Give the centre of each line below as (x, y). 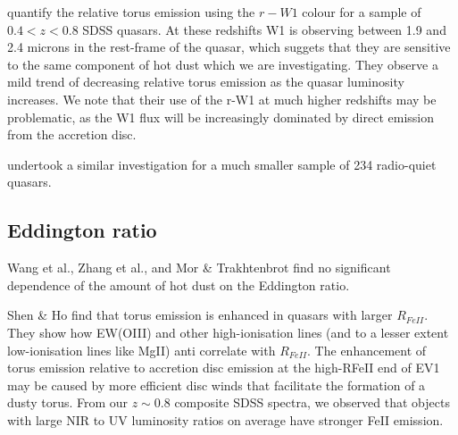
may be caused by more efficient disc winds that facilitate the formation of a (217, 385)
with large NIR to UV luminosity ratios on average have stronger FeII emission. (225, 419)
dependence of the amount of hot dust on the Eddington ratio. (179, 284)
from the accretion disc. (72, 134)
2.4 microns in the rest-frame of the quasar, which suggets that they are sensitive (229, 47)
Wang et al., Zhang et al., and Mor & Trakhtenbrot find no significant (199, 268)
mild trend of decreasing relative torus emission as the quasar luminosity (206, 82)
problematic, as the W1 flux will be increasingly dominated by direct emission (221, 117)
